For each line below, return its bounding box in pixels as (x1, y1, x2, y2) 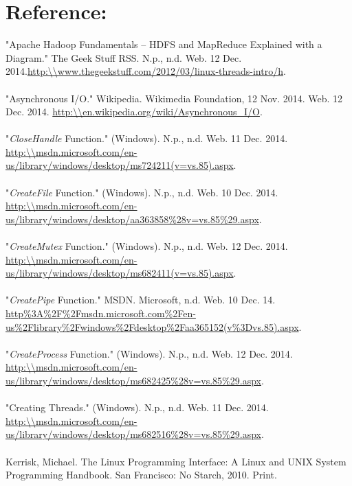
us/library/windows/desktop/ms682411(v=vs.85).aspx (5, 266, 234, 280)
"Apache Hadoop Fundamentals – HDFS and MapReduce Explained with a (5, 37, 322, 51)
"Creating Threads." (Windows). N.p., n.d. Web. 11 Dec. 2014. (5, 400, 269, 415)
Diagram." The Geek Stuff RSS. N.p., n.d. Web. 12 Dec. (5, 50, 242, 65)
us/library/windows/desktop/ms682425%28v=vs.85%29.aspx (5, 373, 261, 387)
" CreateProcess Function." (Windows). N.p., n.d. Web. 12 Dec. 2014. (5, 346, 293, 360)
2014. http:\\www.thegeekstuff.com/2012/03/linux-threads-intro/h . (5, 64, 286, 78)
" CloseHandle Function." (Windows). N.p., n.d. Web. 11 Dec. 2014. (5, 131, 288, 146)
